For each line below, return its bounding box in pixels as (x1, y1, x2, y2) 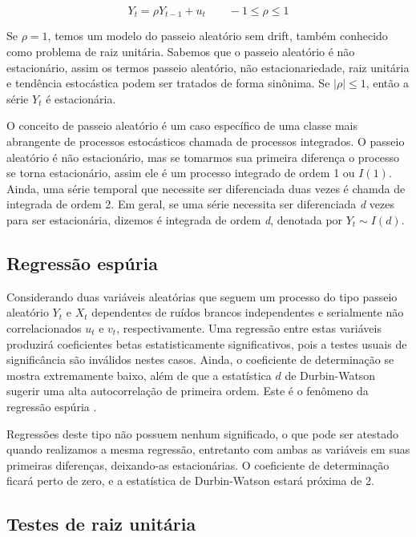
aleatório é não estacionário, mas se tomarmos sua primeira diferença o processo (6, 148, 399, 165)
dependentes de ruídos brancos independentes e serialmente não (91, 304, 404, 321)
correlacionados (6, 319, 82, 336)
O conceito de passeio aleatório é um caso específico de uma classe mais (6, 117, 357, 134)
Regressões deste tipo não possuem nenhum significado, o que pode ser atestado (6, 425, 398, 442)
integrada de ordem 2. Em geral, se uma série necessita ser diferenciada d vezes (6, 196, 394, 212)
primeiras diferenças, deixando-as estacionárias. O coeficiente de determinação (6, 456, 390, 473)
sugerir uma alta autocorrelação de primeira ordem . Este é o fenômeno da (6, 382, 369, 399)
